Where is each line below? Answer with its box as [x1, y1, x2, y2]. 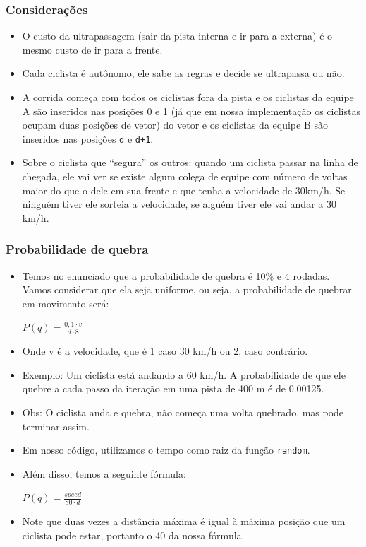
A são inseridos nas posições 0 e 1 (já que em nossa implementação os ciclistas [22, 103, 360, 118]
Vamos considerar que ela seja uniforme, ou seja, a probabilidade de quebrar [22, 282, 352, 297]
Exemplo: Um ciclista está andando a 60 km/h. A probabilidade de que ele [22, 367, 346, 382]
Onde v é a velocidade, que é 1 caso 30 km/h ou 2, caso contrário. [22, 343, 308, 358]
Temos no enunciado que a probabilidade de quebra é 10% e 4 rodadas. [22, 268, 330, 283]
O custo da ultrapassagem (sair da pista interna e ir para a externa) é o [22, 28, 333, 43]
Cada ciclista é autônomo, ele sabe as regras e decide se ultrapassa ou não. [22, 66, 345, 81]
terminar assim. [22, 418, 90, 433]
